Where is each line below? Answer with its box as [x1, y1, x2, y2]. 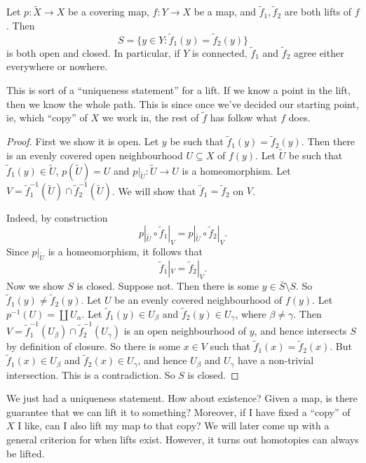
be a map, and [194, 4, 257, 19]
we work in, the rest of [102, 110, 199, 125]
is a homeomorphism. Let [182, 163, 291, 177]
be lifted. [6, 445, 45, 460]
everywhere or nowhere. [6, 59, 108, 74]
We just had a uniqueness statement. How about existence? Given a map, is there [6, 391, 358, 405]
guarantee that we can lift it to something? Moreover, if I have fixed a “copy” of [6, 404, 351, 419]
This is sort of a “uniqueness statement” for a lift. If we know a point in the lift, [6, 83, 351, 98]
